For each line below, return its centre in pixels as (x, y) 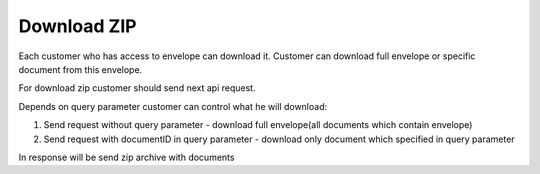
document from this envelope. (80, 69)
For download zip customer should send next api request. (137, 88)
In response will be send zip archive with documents (126, 157)
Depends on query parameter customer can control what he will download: (173, 106)
